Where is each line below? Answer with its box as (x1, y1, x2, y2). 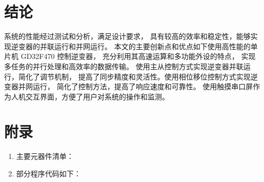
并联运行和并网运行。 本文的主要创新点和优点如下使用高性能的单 (39, 41, 258, 51)
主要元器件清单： (16, 151, 74, 161)
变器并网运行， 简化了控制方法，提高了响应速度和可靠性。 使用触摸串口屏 (4, 81, 253, 92)
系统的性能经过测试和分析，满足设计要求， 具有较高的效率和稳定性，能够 (4, 31, 251, 42)
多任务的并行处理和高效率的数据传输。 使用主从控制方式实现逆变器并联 (4, 60, 243, 71)
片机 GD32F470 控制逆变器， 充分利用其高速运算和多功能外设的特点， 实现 (4, 51, 256, 62)
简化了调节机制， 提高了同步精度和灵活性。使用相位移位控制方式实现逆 (18, 71, 258, 82)
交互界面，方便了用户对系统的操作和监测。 (25, 91, 169, 102)
